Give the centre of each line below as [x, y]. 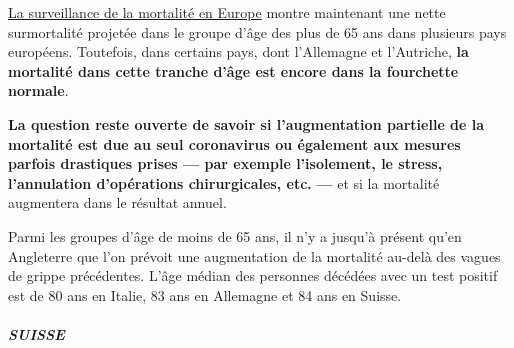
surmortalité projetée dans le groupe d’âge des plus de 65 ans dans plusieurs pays [257, 31]
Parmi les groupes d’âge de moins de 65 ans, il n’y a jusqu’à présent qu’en [235, 235]
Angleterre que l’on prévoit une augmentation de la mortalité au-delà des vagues [254, 255]
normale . [38, 90]
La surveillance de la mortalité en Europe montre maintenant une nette [227, 12]
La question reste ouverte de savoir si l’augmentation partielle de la [246, 123]
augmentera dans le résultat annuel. [117, 202]
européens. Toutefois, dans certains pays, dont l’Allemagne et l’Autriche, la [238, 51]
